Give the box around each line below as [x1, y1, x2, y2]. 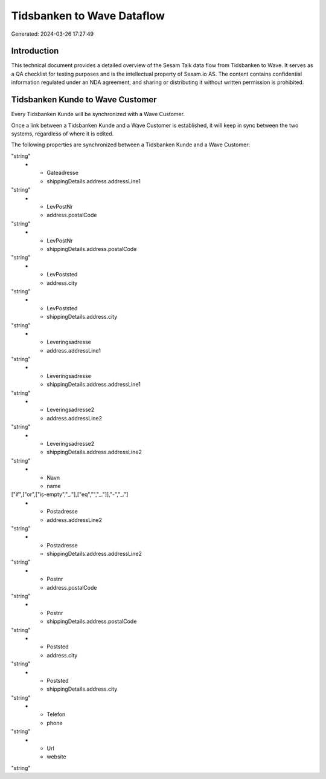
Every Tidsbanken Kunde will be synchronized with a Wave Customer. [11, 111, 185, 118]
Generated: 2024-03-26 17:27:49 [11, 30, 94, 37]
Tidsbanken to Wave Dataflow [11, 9, 165, 22]
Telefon [46, 711, 66, 718]
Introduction [11, 46, 59, 56]
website [46, 753, 66, 760]
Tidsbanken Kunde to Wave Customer [11, 94, 157, 105]
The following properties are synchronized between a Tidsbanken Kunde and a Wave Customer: [11, 141, 251, 148]
